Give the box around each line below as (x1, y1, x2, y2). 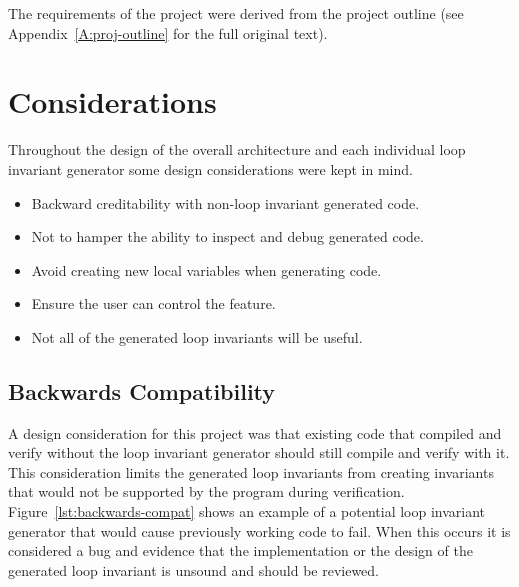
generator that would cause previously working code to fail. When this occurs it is (8, 520, 511, 541)
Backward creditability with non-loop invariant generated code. (31, 192, 420, 213)
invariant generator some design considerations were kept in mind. (8, 158, 413, 179)
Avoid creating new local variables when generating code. (31, 259, 382, 280)
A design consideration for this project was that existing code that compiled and (8, 422, 502, 443)
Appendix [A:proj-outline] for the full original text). (8, 22, 328, 43)
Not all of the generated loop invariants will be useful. (31, 326, 363, 347)
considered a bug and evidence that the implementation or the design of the (8, 540, 473, 561)
